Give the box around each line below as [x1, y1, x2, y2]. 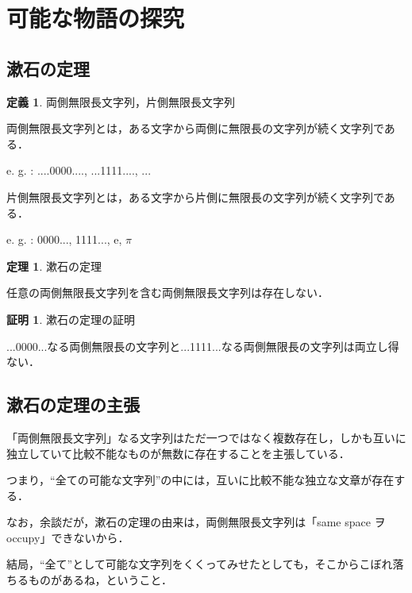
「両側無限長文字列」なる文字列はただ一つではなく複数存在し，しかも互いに [6, 429, 406, 445]
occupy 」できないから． [6, 529, 129, 545]
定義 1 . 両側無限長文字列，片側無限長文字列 [6, 93, 235, 110]
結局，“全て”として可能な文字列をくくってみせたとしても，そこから [6, 556, 360, 572]
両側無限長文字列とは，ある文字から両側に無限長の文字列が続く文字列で [6, 120, 384, 137]
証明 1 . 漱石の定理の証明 [6, 310, 135, 327]
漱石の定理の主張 [6, 392, 140, 417]
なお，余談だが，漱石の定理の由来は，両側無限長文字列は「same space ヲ [6, 514, 386, 530]
